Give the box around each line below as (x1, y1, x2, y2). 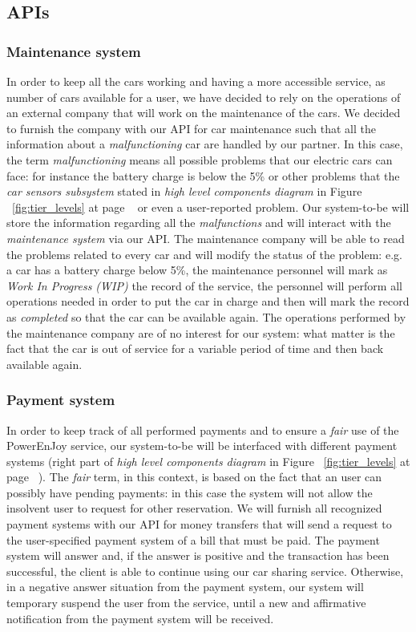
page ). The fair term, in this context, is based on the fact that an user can (6, 468, 382, 485)
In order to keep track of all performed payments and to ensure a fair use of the (6, 421, 399, 438)
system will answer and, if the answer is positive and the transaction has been (6, 547, 390, 564)
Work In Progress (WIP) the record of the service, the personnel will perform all (6, 277, 402, 294)
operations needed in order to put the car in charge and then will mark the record (6, 293, 410, 310)
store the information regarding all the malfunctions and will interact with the (6, 214, 391, 231)
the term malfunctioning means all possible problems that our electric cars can (6, 151, 393, 168)
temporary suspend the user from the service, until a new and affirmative (6, 594, 366, 611)
